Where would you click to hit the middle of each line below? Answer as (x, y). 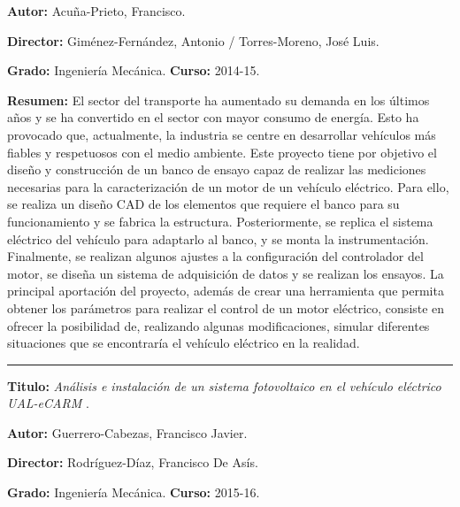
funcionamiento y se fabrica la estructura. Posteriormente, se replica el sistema (220, 221)
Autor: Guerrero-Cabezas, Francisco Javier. (127, 432)
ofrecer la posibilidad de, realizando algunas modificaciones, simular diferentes (218, 325)
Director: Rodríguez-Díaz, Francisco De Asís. (133, 462)
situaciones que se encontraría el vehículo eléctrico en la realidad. (184, 343)
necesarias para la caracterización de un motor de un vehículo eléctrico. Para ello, (228, 186)
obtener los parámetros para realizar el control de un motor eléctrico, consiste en (226, 307)
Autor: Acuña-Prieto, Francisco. (96, 11)
